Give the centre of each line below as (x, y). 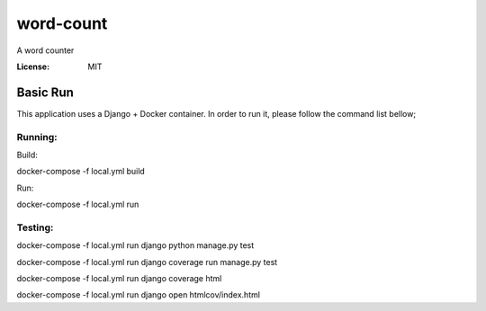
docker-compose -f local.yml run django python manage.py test (135, 245)
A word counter (45, 50)
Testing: (35, 227)
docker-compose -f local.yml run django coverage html (119, 279)
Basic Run (45, 92)
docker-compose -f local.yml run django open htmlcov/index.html (139, 295)
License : (33, 67)
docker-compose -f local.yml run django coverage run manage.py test (147, 262)
